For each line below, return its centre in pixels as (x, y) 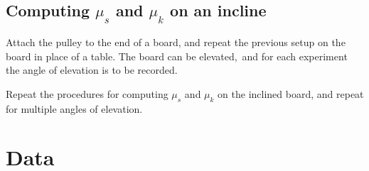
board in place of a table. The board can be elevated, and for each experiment (177, 56)
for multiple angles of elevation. (74, 108)
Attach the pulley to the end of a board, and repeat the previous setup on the (176, 42)
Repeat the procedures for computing (87, 93)
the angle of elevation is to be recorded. (92, 70)
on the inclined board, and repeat (291, 93)
